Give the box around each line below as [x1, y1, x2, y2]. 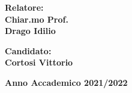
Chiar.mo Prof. [5, 13, 68, 25]
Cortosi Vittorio [5, 56, 73, 69]
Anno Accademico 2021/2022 [5, 76, 128, 88]
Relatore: [5, 1, 44, 13]
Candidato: [5, 44, 52, 57]
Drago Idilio [5, 24, 56, 37]
